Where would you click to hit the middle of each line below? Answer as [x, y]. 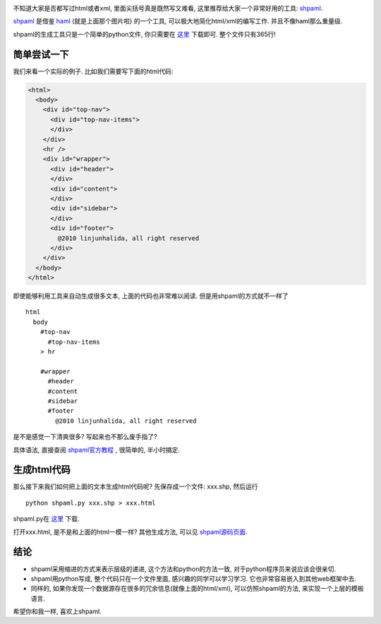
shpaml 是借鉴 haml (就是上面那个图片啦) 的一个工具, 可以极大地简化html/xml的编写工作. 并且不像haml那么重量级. [178, 21]
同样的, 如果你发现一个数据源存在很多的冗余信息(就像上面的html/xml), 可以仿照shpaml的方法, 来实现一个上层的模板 [197, 589]
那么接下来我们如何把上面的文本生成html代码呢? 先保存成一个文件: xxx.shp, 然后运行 [135, 486]
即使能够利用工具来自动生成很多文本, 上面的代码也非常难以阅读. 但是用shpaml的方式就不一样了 [151, 296]
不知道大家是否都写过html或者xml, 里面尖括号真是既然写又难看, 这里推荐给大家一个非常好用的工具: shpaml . [168, 8]
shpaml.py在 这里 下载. [47, 519]
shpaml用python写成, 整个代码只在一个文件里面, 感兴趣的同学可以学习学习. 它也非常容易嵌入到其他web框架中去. [193, 578]
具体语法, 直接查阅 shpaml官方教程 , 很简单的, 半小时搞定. [96, 450]
